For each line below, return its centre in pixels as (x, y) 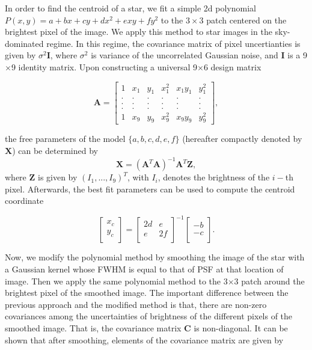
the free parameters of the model (65, 139)
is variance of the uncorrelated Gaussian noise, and (185, 55)
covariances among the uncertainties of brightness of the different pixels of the (149, 316)
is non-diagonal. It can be (241, 328)
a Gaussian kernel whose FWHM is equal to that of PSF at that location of (144, 269)
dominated (24, 43)
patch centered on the (246, 20)
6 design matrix (232, 66)
